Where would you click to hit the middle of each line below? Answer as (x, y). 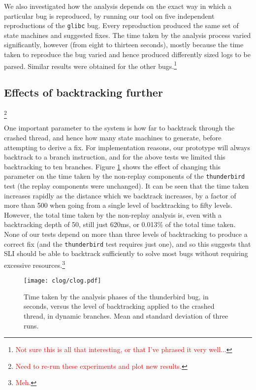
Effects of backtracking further (83, 92)
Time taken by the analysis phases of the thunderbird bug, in (116, 296)
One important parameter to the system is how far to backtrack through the (119, 128)
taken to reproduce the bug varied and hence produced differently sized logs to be (127, 54)
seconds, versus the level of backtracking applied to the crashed (119, 306)
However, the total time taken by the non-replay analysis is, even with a (113, 214)
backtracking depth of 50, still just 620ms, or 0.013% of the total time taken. (120, 224)
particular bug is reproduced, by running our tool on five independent (109, 16)
